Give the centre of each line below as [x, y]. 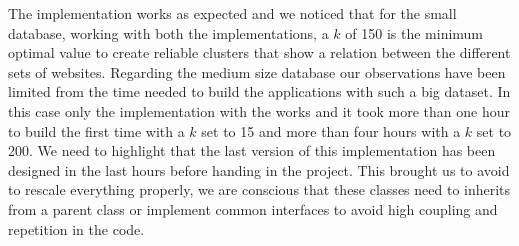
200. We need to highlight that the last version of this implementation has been [252, 150]
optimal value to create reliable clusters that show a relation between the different [259, 52]
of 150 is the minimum [414, 32]
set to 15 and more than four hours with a [331, 130]
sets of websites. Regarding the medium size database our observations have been [257, 71]
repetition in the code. [76, 228]
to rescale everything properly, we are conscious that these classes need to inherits [259, 189]
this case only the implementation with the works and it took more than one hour [259, 110]
